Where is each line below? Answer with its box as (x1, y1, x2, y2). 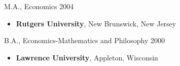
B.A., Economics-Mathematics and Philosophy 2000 (4, 35, 165, 46)
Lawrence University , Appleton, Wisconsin (16, 52, 158, 62)
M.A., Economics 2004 (4, 1, 74, 11)
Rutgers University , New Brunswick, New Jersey (16, 18, 176, 28)
